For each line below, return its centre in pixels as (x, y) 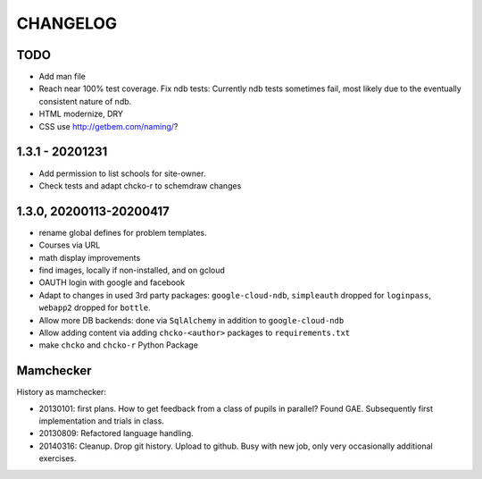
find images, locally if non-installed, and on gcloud (132, 270)
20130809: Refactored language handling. (116, 433)
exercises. (58, 458)
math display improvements (90, 257)
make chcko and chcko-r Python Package (118, 345)
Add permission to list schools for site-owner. (122, 173)
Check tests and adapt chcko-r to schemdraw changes (140, 185)
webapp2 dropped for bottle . (95, 307)
